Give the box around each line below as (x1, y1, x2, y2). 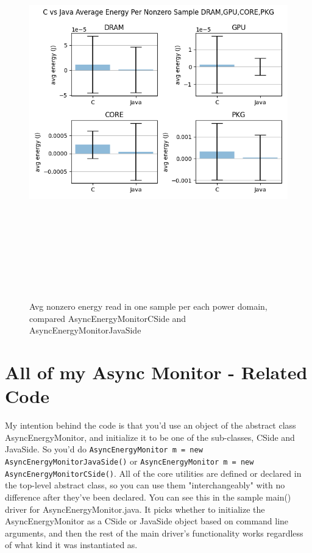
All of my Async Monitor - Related (5, 360, 308, 385)
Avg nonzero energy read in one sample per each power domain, (29, 300, 268, 313)
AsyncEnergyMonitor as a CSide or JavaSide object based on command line (5, 515, 289, 527)
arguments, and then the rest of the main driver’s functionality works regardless (5, 526, 303, 539)
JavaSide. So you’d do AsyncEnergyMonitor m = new (5, 443, 203, 455)
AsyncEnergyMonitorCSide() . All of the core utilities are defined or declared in (5, 466, 302, 479)
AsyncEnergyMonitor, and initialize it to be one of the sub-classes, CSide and (5, 430, 295, 443)
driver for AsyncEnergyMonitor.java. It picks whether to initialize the (5, 502, 265, 515)
